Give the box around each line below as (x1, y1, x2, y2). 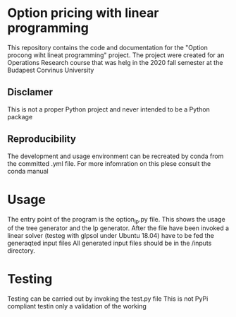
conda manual (7, 167, 49, 175)
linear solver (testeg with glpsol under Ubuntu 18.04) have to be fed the (7, 232, 215, 240)
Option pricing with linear (7, 5, 159, 21)
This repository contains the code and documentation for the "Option (7, 43, 208, 52)
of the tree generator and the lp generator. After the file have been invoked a (7, 224, 230, 232)
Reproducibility (7, 133, 76, 145)
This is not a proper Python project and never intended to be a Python (7, 104, 210, 114)
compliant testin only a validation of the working (7, 302, 147, 311)
